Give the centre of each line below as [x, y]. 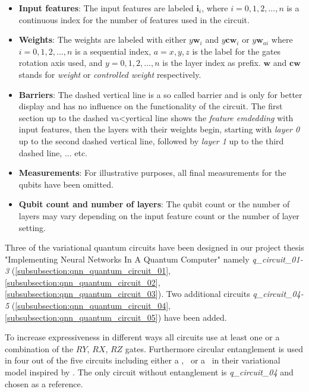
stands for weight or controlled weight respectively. [110, 74]
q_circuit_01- [278, 259]
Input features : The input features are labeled [106, 8]
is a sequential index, [113, 51]
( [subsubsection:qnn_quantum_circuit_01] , [91, 271]
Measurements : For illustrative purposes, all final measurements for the [152, 173]
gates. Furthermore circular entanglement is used [214, 348]
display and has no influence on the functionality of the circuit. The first [151, 106]
